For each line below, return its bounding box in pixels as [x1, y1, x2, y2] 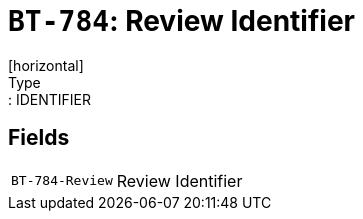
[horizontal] [8, 56, 84, 74]
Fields [8, 125, 70, 151]
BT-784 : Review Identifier [8, 4, 355, 38]
